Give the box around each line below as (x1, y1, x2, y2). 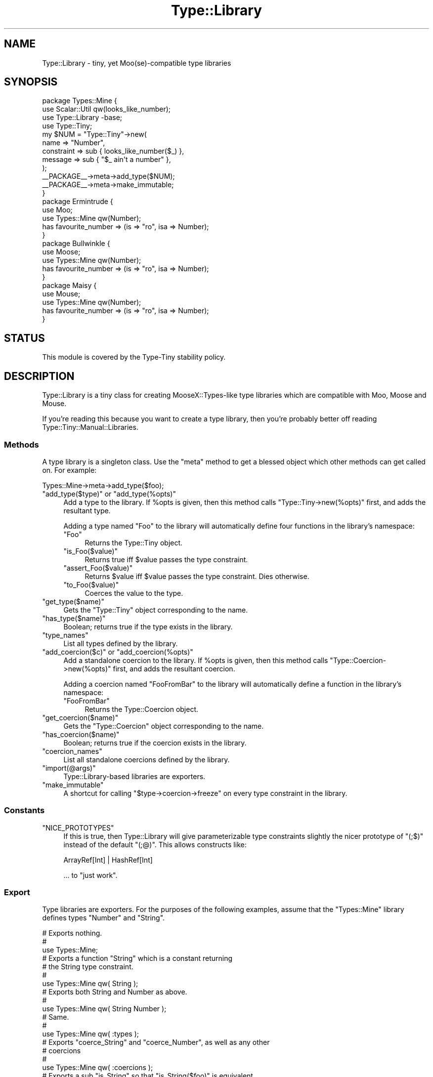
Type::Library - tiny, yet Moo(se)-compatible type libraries (42, 58, 231, 67)
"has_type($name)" (42, 614, 106, 622)
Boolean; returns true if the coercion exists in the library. (63, 738, 247, 747)
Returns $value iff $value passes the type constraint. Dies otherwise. (85, 572, 309, 580)
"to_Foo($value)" (63, 580, 119, 589)
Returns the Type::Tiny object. (85, 538, 183, 547)
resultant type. (63, 506, 111, 515)
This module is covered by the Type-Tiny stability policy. (42, 353, 226, 362)
